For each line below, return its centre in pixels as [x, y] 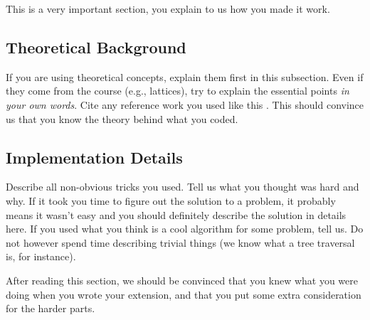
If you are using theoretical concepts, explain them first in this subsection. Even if [185, 76]
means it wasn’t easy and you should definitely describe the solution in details [176, 214]
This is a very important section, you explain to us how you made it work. [168, 9]
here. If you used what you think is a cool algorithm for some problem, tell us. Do [185, 229]
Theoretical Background [96, 47]
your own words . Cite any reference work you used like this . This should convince [185, 104]
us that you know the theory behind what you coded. [122, 118]
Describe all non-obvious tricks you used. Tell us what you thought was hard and [183, 187]
